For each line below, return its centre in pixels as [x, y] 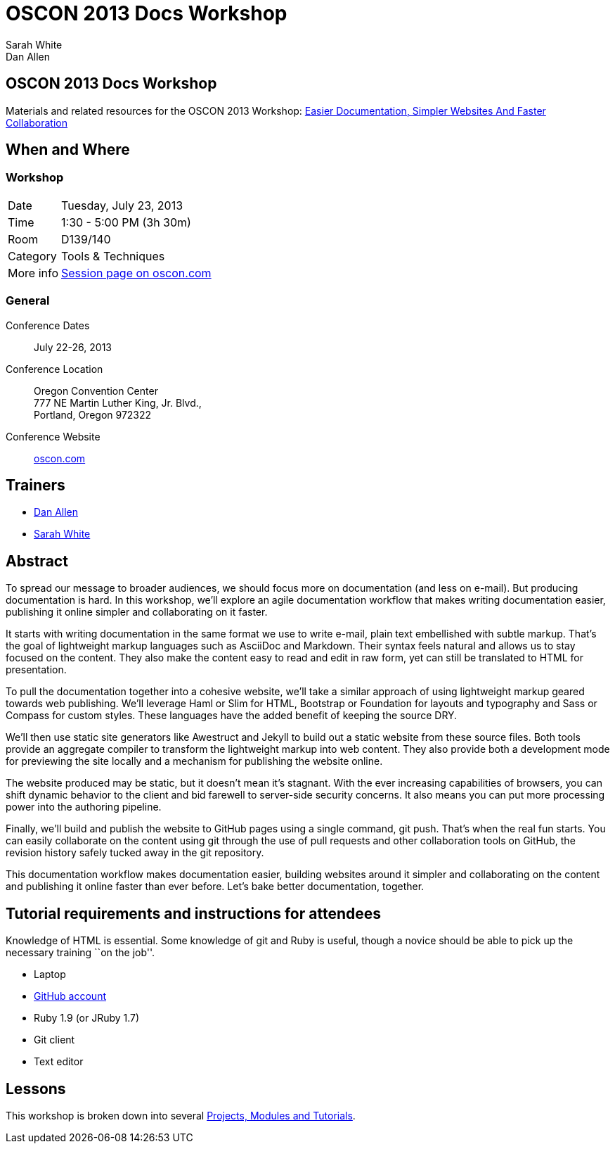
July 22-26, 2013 [73, 347]
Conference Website [53, 436]
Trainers [35, 485]
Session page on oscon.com [136, 273]
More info [33, 273]
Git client [54, 1040]
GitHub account [70, 996]
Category [32, 256]
